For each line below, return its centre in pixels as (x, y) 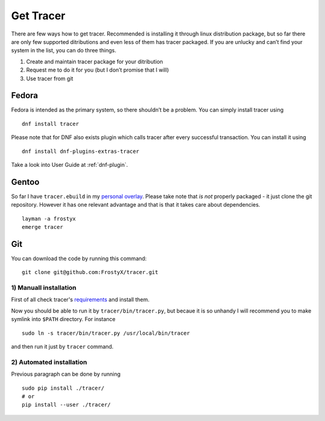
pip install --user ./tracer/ (67, 405)
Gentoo (25, 182)
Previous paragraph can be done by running (66, 374)
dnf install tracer (51, 124)
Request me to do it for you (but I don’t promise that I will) (97, 70)
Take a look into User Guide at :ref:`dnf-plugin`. (70, 164)
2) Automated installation (49, 362)
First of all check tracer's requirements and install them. (80, 300)
